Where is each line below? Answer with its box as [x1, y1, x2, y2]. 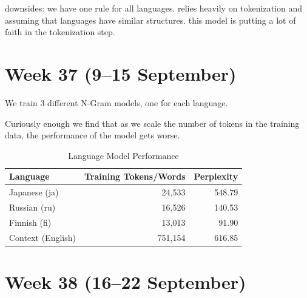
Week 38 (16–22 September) [5, 269, 246, 294]
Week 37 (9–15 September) [5, 61, 237, 86]
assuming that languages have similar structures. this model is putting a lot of [5, 13, 296, 26]
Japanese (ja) [9, 186, 59, 198]
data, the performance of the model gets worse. [5, 129, 180, 141]
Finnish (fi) [9, 215, 52, 228]
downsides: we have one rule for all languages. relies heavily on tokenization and [5, 2, 303, 14]
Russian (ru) [9, 200, 56, 213]
